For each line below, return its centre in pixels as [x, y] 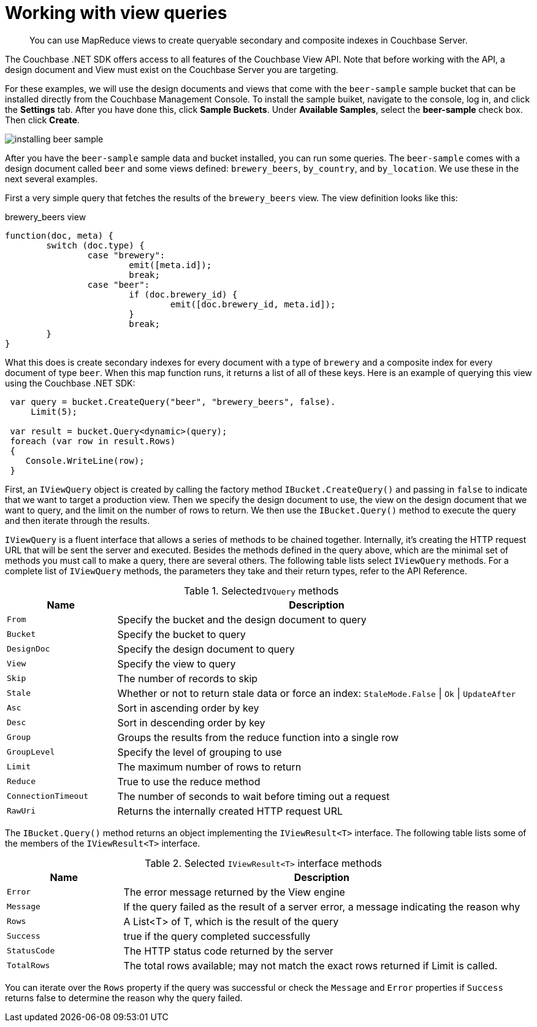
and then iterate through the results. [78, 520]
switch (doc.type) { [95, 245]
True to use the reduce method [189, 781]
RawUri [21, 811]
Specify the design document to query [206, 649]
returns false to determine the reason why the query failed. [124, 998]
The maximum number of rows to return [209, 767]
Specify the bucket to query [181, 634]
